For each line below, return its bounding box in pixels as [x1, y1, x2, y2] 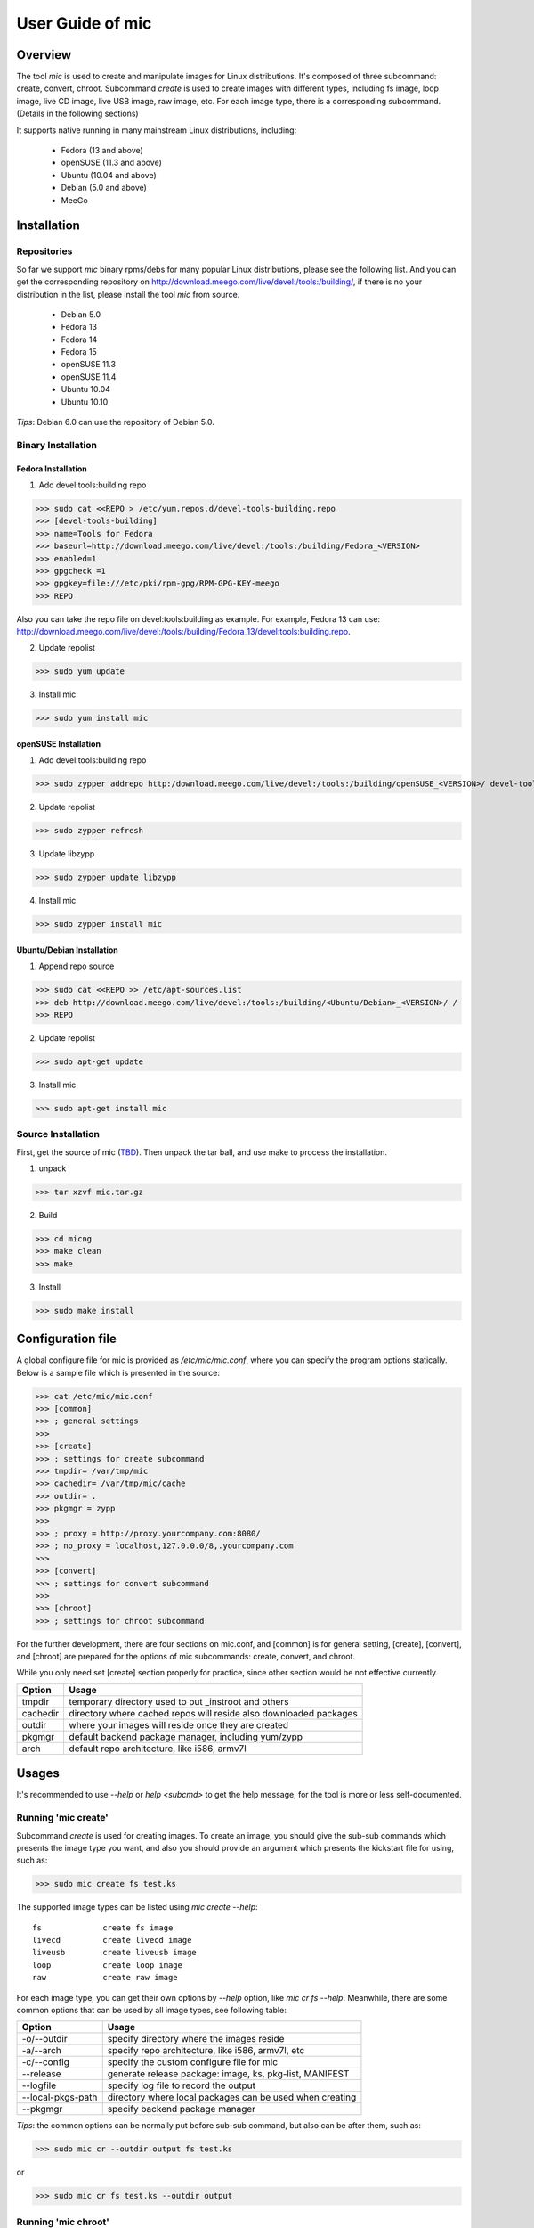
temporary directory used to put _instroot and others [69, 1695, 289, 1708]
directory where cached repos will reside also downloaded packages [69, 1707, 358, 1719]
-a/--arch [21, 2044, 61, 2057]
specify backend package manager [107, 2103, 256, 2116]
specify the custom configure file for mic [107, 2056, 279, 2068]
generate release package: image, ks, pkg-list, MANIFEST [107, 2068, 350, 2080]
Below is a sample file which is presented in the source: [16, 1367, 221, 1378]
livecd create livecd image [32, 1935, 192, 1945]
